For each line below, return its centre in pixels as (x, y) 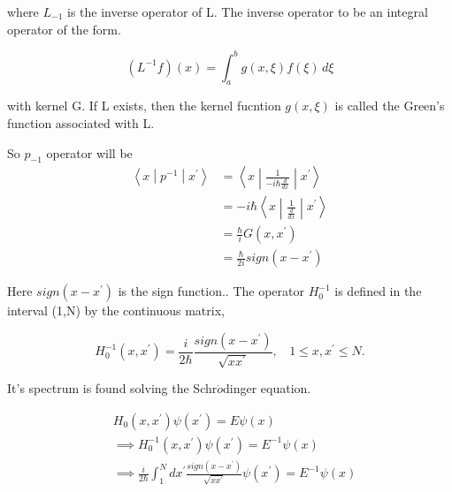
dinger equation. (267, 388)
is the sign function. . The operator (211, 291)
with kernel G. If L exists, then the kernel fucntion (144, 106)
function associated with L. (81, 123)
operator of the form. (64, 29)
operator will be (89, 152)
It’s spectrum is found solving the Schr (112, 388)
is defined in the (378, 291)
